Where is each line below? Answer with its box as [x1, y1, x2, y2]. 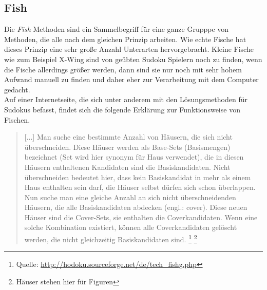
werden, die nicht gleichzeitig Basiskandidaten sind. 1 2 [24, 233, 197, 244]
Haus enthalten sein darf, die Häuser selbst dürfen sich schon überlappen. [24, 182, 256, 192]
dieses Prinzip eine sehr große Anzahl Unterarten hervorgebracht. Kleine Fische [4, 44, 254, 54]
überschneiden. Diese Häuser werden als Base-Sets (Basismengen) [24, 141, 231, 152]
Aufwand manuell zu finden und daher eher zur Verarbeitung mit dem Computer [4, 74, 259, 85]
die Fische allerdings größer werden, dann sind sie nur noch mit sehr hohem [4, 64, 242, 74]
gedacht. [4, 84, 30, 94]
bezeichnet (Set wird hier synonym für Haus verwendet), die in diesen [24, 151, 244, 162]
